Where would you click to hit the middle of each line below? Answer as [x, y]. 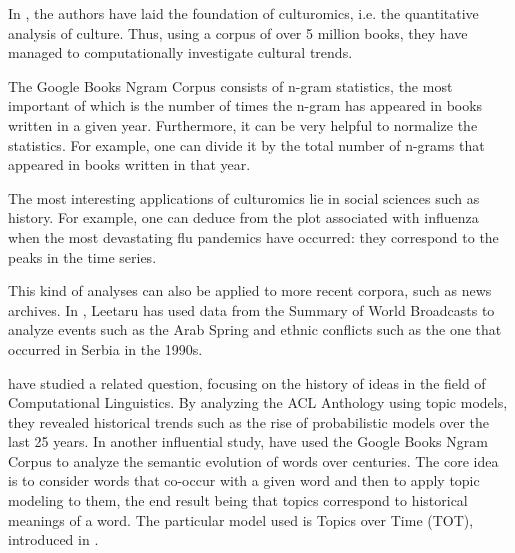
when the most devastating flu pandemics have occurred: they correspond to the [253, 236]
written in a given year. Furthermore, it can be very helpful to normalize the [243, 124]
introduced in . [53, 539]
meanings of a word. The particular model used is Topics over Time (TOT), [241, 519]
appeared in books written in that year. [129, 164]
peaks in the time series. [82, 256]
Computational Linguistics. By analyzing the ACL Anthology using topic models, [258, 402]
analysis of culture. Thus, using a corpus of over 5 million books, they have [238, 32]
